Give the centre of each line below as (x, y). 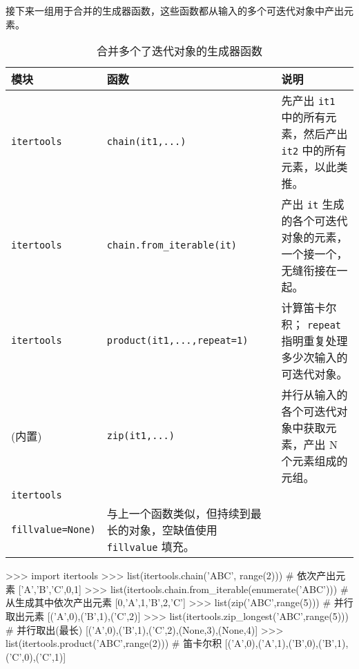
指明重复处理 (314, 341)
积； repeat (311, 324)
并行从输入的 (314, 395)
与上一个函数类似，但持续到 (178, 514)
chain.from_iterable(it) (172, 245)
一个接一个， (314, 254)
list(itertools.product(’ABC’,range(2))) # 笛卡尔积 (114, 643)
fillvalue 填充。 (151, 547)
